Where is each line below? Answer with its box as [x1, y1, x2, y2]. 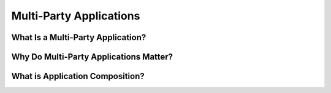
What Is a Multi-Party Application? [11, 32, 146, 43]
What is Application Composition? [11, 71, 145, 81]
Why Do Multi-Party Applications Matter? [11, 52, 173, 62]
